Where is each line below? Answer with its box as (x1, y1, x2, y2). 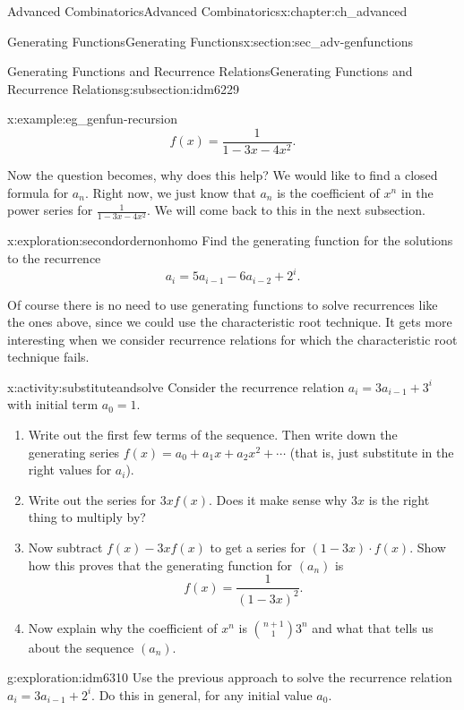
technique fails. (7, 347, 90, 366)
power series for (7, 201, 93, 219)
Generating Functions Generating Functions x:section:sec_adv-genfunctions (7, 31, 414, 50)
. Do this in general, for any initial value (91, 685, 313, 704)
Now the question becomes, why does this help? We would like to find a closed (7, 166, 438, 184)
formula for (7, 183, 69, 201)
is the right (368, 490, 430, 509)
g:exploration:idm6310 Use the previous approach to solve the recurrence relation (7, 668, 452, 687)
